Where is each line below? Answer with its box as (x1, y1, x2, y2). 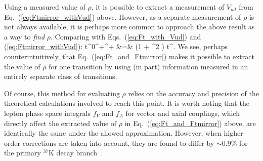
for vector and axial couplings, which (125, 107, 240, 118)
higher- (224, 128, 246, 138)
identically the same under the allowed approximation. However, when (4, 128, 222, 138)
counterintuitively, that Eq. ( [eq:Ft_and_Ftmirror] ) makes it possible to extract (4, 51, 254, 61)
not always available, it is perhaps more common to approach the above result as (4, 21, 255, 32)
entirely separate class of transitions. (4, 71, 117, 82)
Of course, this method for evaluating (4, 88, 120, 98)
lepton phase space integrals (4, 107, 91, 118)
